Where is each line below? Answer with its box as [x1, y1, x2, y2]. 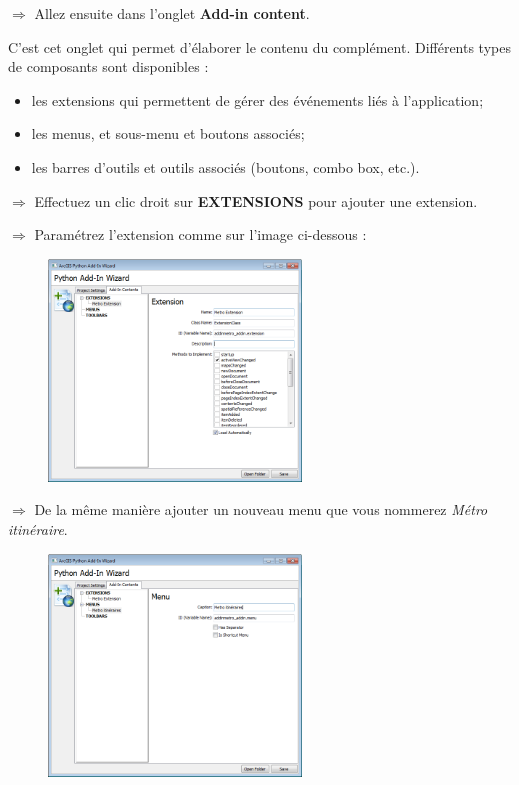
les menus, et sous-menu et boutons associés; [31, 123, 305, 144]
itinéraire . [8, 519, 68, 540]
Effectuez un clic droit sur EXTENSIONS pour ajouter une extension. [34, 190, 478, 211]
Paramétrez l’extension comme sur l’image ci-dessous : [34, 224, 367, 245]
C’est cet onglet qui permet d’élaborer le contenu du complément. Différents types [8, 36, 511, 57]
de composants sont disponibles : [8, 56, 209, 77]
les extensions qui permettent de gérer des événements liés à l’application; [31, 89, 484, 110]
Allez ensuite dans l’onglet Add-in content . [34, 3, 310, 23]
